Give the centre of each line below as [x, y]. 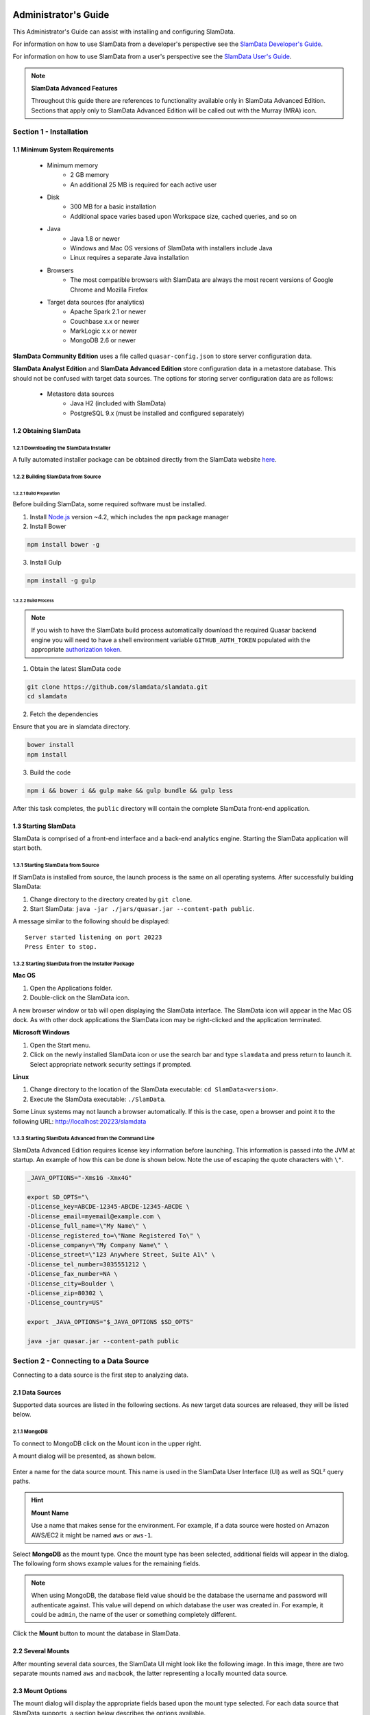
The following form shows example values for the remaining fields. [107, 1563]
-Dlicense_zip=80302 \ [65, 1293]
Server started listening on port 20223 [94, 937]
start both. [27, 848]
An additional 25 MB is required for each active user [144, 185]
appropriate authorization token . [77, 650]
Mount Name [50, 1513]
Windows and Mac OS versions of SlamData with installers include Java [171, 248]
